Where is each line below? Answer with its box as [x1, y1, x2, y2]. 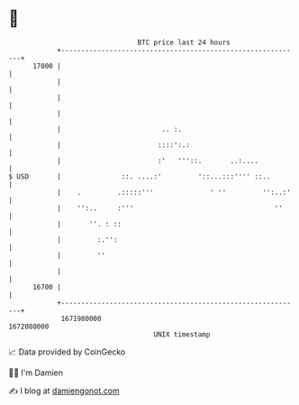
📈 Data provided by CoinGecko [8, 346, 126, 357]
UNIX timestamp [153, 329, 211, 339]
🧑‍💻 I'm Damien [8, 367, 64, 378]
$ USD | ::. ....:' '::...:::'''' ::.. [8, 171, 271, 181]
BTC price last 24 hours [137, 38, 231, 47]
